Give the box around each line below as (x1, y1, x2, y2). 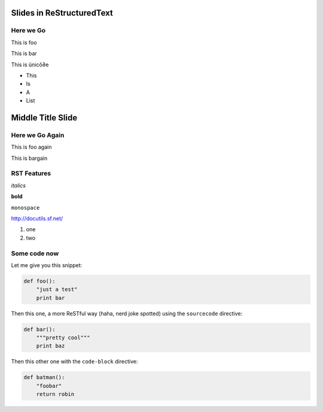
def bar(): (23, 326, 56, 332)
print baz (36, 343, 65, 350)
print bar (36, 294, 65, 301)
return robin (36, 391, 75, 398)
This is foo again (11, 144, 52, 151)
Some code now (11, 249, 59, 257)
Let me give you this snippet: (11, 261, 83, 269)
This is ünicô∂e (11, 60, 49, 68)
